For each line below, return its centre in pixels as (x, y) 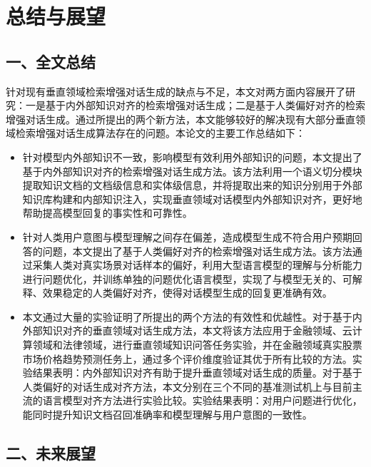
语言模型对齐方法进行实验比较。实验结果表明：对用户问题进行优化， (202, 400)
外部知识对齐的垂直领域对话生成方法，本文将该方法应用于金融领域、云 (187, 330)
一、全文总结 (51, 61)
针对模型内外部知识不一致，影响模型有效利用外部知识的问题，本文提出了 (192, 156)
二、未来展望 (51, 453)
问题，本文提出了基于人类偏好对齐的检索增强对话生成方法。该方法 (197, 251)
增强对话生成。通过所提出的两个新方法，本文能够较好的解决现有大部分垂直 (181, 119)
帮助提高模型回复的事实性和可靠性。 (107, 213)
